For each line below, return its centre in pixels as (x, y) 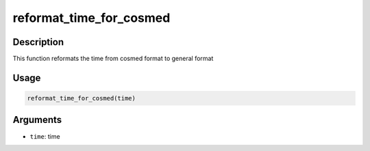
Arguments (37, 120)
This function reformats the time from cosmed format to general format (113, 59)
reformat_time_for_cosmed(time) (82, 98)
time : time (45, 136)
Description (38, 42)
